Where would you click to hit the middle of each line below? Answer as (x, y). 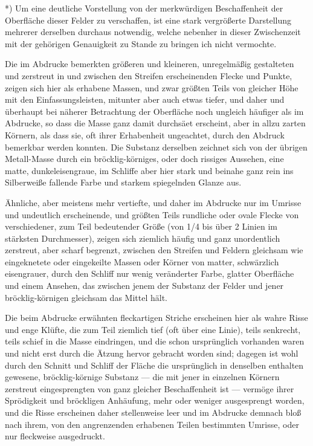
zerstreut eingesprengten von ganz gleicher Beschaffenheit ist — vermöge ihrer (150, 388)
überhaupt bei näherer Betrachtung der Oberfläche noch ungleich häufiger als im (154, 111)
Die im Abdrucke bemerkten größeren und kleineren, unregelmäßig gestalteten (150, 64)
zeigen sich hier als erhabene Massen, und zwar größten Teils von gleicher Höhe (152, 87)
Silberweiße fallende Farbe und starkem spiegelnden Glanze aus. (123, 182)
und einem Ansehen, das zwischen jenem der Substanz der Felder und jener (144, 286)
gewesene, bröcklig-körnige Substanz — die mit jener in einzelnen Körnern (142, 377)
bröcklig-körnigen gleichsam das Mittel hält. (86, 297)
